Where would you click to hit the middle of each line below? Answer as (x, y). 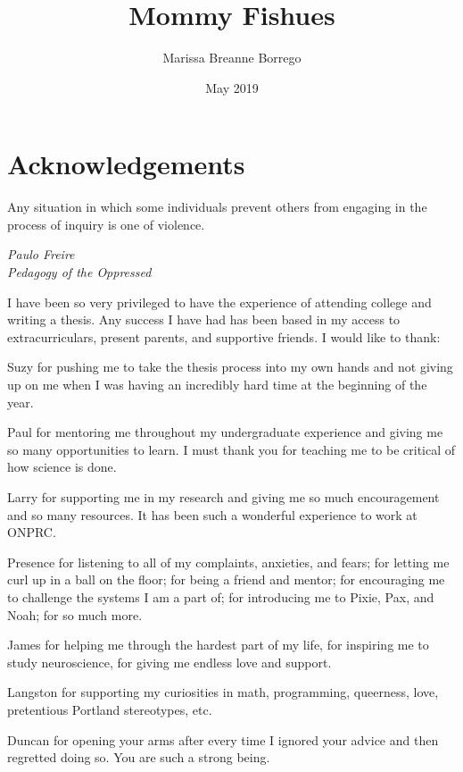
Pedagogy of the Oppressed (79, 272)
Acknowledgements (126, 164)
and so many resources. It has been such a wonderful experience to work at (212, 514)
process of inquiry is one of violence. (106, 224)
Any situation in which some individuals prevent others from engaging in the (217, 207)
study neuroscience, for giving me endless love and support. (169, 662)
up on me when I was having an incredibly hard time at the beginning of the (217, 384)
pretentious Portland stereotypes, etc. (110, 709)
